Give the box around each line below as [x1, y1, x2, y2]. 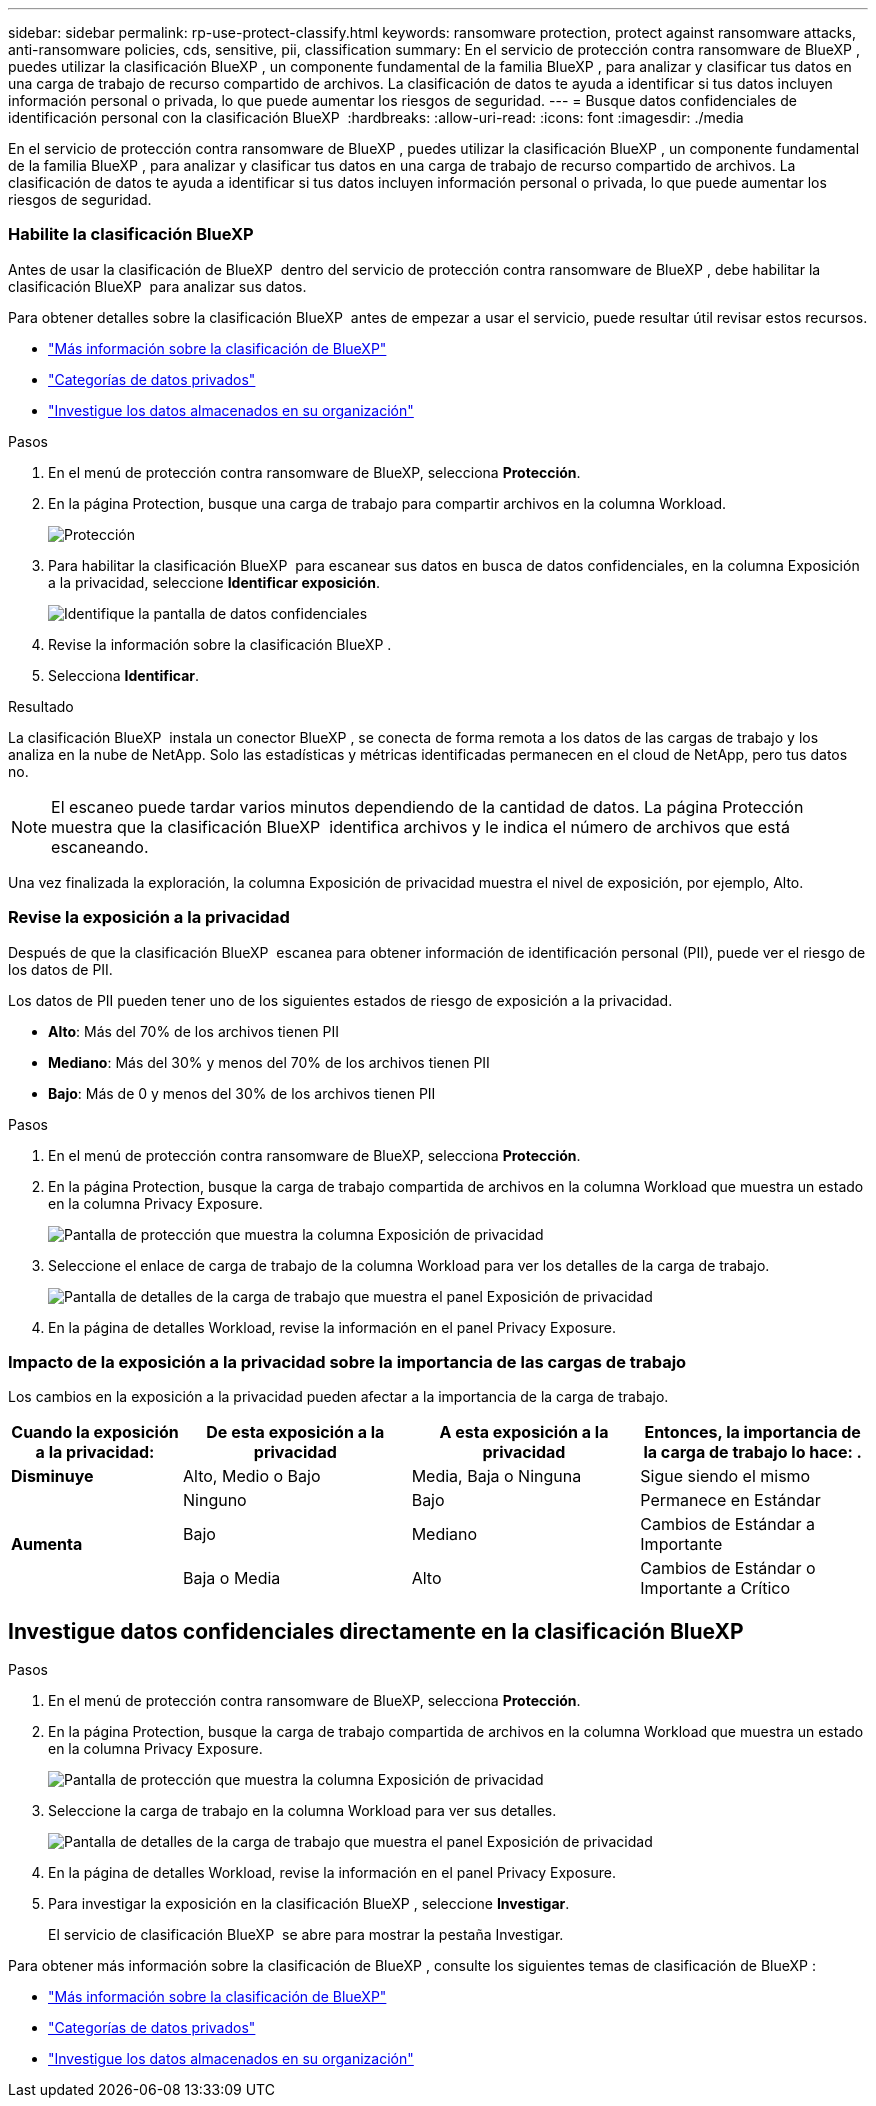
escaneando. [51, 836, 149, 857]
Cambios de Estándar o [640, 1558, 816, 1579]
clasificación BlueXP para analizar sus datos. [8, 277, 307, 295]
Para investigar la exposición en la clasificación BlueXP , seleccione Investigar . [48, 1895, 570, 1913]
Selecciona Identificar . [48, 666, 200, 684]
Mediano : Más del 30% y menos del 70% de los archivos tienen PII [48, 1053, 490, 1071]
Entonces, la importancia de [644, 1422, 861, 1443]
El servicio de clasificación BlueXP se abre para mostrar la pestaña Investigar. [48, 1926, 564, 1944]
